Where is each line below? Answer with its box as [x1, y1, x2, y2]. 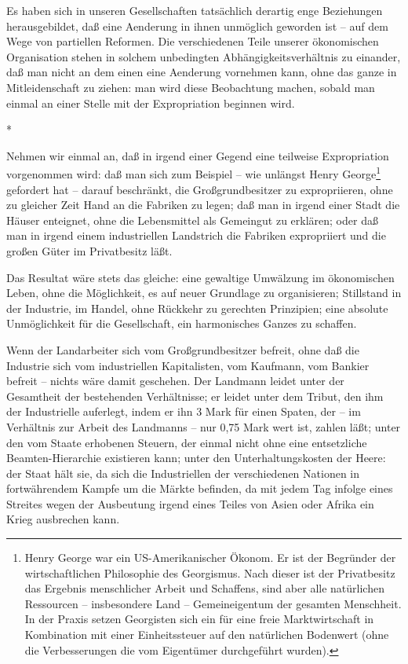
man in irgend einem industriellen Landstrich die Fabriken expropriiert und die [6, 227, 386, 244]
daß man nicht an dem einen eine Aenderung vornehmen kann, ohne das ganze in [6, 64, 397, 80]
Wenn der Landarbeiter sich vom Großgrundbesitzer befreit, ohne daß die [6, 341, 359, 358]
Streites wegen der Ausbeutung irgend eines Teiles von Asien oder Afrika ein [6, 495, 374, 512]
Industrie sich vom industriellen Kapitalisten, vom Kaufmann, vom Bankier [6, 357, 370, 373]
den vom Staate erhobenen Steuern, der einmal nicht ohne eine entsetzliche [6, 434, 367, 450]
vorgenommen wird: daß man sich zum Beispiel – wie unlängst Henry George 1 [6, 163, 381, 182]
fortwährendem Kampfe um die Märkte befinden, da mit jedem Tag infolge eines [6, 480, 393, 497]
